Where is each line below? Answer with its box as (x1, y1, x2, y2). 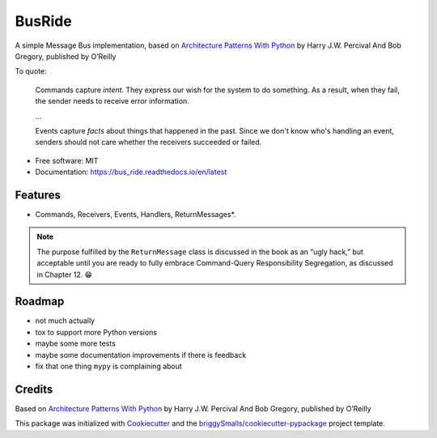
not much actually (35, 316, 95, 325)
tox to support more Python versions (35, 327, 158, 337)
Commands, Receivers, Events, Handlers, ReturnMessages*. (35, 209, 236, 219)
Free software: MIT (35, 155, 99, 165)
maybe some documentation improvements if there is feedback (35, 350, 247, 359)
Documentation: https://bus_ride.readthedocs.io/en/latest (35, 167, 227, 177)
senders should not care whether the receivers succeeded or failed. (35, 138, 262, 147)
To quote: (15, 66, 48, 76)
